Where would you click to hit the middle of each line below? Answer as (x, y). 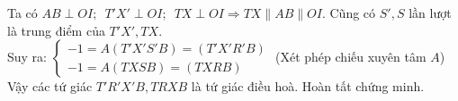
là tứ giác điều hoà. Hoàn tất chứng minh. (308, 86)
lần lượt (430, 13)
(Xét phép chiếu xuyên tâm (351, 57)
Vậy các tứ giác (50, 86)
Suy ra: (27, 57)
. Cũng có (349, 13)
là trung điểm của (56, 30)
